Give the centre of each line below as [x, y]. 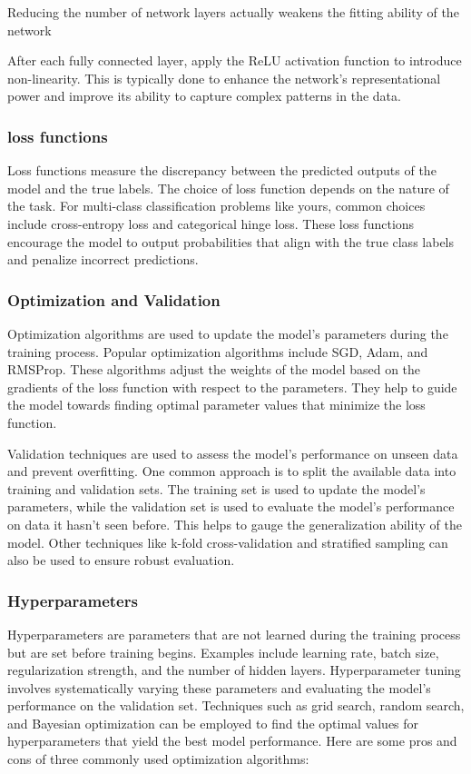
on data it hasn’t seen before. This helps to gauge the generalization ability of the [235, 524]
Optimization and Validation [114, 299]
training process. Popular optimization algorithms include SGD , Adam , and [218, 351]
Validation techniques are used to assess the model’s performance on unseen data [233, 453]
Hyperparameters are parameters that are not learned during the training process [234, 634]
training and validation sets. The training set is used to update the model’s [216, 488]
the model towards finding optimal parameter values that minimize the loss [216, 405]
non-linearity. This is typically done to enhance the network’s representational [224, 78]
